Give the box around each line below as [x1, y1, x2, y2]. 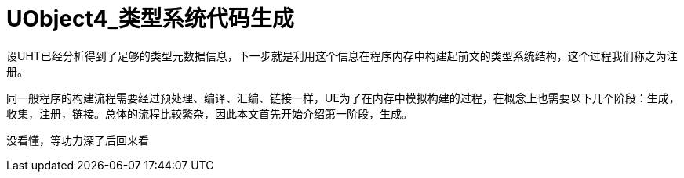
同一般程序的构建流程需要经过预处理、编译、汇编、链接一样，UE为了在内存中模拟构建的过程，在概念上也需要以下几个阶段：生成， [6, 91, 680, 105]
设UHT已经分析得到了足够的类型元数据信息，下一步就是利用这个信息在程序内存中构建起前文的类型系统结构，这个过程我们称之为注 [6, 48, 678, 62]
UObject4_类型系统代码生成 [6, 5, 294, 32]
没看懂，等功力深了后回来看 [6, 133, 149, 147]
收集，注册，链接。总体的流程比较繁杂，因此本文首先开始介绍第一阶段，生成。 [6, 106, 413, 120]
